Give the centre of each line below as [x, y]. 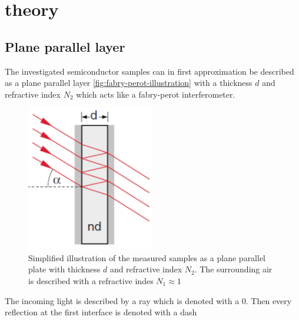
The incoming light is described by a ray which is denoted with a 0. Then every [148, 300]
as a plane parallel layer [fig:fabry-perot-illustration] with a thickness [129, 83]
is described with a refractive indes [91, 281]
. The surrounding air [233, 269]
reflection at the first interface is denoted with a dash [101, 312]
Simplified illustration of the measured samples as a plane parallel [147, 257]
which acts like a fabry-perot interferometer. [156, 94]
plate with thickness [64, 269]
